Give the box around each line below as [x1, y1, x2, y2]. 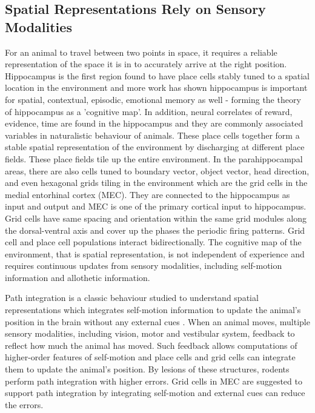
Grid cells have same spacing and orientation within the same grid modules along [5, 211, 307, 224]
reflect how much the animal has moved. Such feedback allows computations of [5, 339, 297, 351]
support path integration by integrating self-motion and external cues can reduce [5, 386, 305, 399]
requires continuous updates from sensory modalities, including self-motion [5, 259, 282, 272]
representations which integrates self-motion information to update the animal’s [5, 303, 301, 316]
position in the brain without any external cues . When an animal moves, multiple [5, 315, 310, 328]
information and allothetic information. [5, 271, 150, 283]
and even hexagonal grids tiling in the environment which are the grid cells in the [5, 176, 308, 189]
